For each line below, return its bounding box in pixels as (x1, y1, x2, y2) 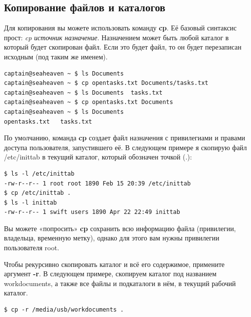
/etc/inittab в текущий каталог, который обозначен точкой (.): (4, 152, 192, 162)
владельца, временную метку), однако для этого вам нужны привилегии (4, 233, 220, 243)
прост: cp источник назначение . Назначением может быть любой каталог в (4, 32, 229, 42)
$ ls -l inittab (4, 199, 57, 206)
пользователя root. (4, 242, 60, 253)
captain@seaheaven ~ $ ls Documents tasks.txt (4, 89, 163, 96)
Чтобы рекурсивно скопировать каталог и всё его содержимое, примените (4, 259, 225, 269)
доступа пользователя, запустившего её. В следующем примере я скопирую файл (4, 142, 247, 152)
